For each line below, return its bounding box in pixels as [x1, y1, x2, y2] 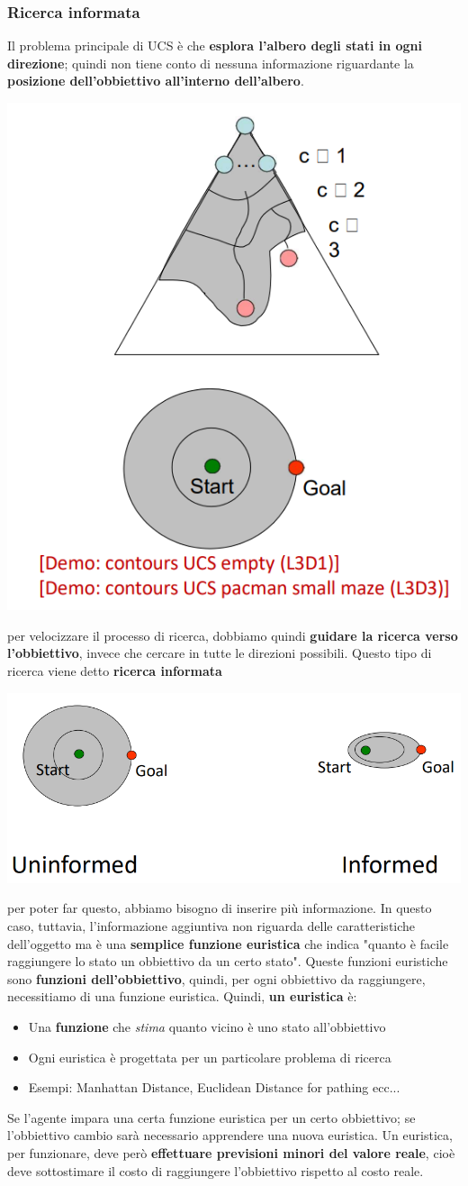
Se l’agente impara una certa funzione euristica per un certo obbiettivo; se [7, 1108, 416, 1127]
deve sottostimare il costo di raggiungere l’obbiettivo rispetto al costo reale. [7, 1161, 424, 1180]
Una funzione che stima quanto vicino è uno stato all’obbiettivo [28, 1017, 386, 1036]
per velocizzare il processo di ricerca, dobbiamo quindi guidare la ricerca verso [7, 625, 458, 644]
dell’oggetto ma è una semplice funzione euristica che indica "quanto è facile [7, 934, 449, 953]
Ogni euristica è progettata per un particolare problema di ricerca [28, 1047, 391, 1066]
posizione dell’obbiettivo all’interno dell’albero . [7, 71, 304, 90]
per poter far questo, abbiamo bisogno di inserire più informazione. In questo [7, 899, 432, 917]
